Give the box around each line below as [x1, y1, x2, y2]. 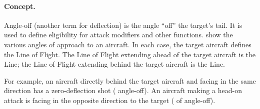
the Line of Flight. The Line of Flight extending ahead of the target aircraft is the [4, 49, 256, 59]
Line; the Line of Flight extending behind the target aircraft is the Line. [4, 59, 225, 69]
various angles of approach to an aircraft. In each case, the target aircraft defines [4, 39, 251, 49]
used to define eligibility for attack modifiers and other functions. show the [4, 29, 233, 40]
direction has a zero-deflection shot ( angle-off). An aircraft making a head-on [4, 85, 242, 96]
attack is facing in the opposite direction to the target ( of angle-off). [4, 95, 215, 105]
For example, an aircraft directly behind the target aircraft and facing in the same [4, 75, 256, 86]
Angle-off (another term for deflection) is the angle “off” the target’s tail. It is [4, 19, 242, 30]
